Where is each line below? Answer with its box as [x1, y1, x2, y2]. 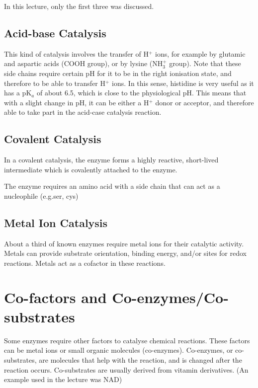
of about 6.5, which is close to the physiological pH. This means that [36, 87, 247, 98]
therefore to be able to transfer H [4, 78, 106, 88]
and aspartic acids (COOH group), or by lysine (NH [4, 58, 163, 69]
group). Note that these [169, 58, 241, 69]
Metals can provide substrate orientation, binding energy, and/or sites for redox [4, 248, 247, 258]
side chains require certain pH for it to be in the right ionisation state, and [4, 68, 232, 78]
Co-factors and [4, 287, 107, 307]
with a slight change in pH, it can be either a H [4, 97, 149, 107]
